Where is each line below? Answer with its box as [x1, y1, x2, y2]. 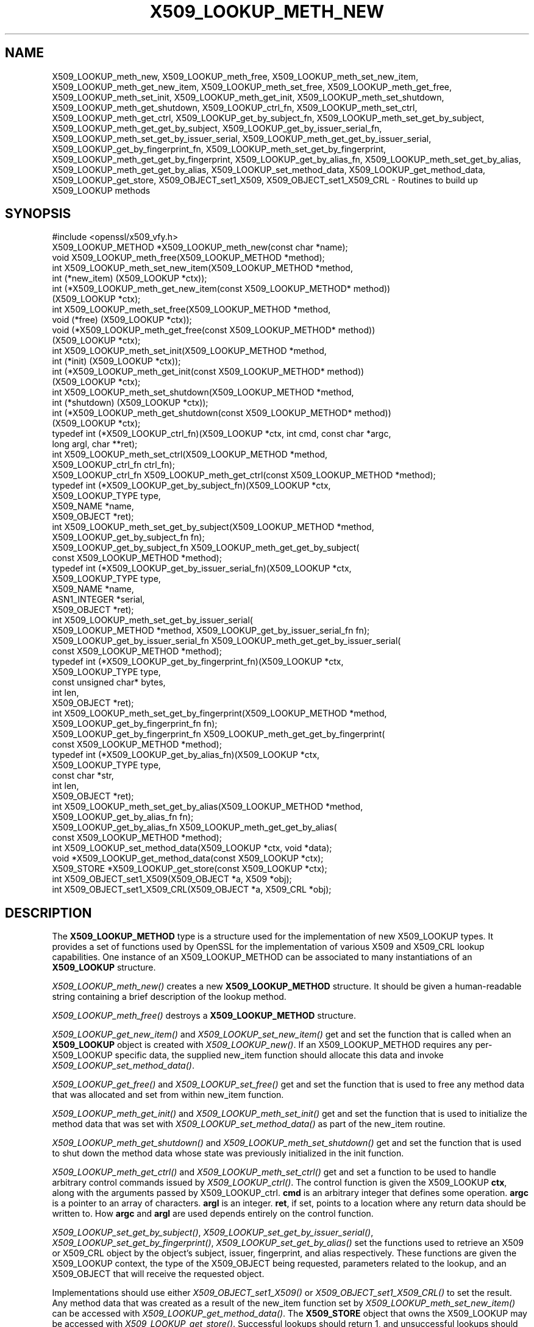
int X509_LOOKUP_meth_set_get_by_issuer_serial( [52, 615, 253, 626]
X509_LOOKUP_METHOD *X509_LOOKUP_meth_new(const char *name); [52, 242, 348, 253]
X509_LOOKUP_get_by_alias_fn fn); [52, 812, 194, 823]
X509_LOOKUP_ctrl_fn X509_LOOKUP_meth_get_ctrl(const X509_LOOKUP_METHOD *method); [52, 470, 436, 481]
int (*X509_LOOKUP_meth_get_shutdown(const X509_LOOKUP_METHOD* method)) [52, 408, 391, 419]
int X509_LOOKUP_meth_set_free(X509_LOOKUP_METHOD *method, [52, 304, 331, 315]
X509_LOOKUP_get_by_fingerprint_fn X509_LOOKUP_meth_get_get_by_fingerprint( [52, 729, 385, 740]
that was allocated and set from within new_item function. [52, 1089, 284, 1100]
